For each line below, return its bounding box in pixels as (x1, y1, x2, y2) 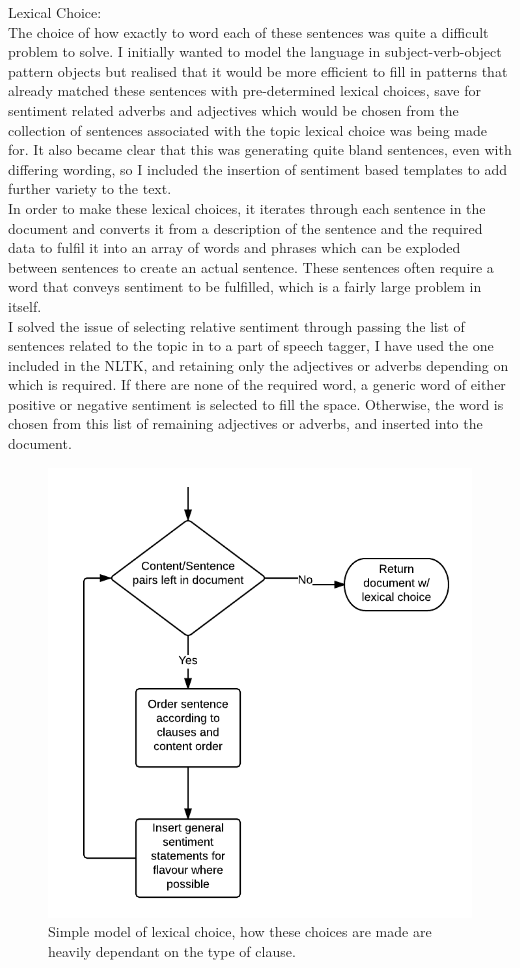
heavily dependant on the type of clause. (48, 940, 296, 961)
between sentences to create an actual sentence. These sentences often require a (8, 256, 494, 277)
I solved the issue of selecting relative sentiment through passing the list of (8, 315, 465, 336)
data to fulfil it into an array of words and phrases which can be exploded (8, 237, 461, 258)
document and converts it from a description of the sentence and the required (8, 217, 483, 238)
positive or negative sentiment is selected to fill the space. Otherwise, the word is (8, 393, 504, 414)
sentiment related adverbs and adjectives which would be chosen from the (8, 99, 459, 120)
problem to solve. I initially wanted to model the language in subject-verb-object (8, 41, 502, 62)
